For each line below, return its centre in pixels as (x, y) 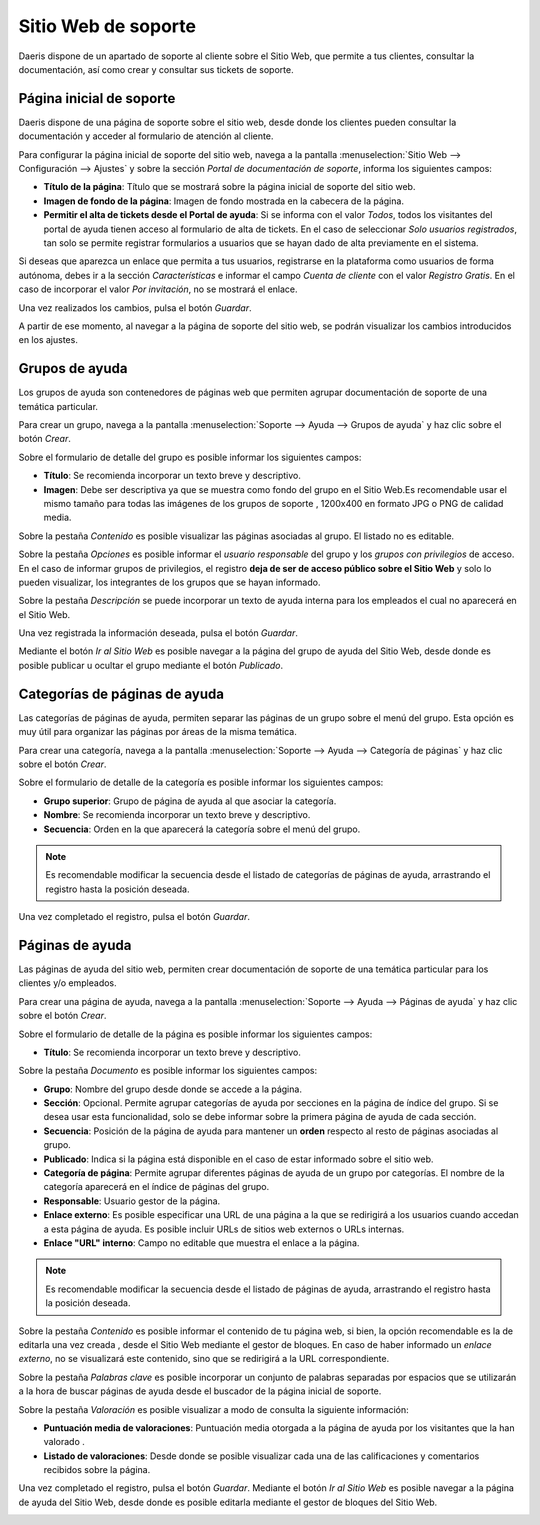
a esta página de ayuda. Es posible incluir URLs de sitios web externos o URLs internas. (224, 1229)
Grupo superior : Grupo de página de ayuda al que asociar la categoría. (190, 801)
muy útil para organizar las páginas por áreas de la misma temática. (157, 732)
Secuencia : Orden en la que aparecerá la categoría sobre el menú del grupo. (202, 829)
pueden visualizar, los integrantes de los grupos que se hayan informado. (169, 582)
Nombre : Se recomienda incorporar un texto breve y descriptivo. (177, 815)
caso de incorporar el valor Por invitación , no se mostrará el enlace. (158, 289)
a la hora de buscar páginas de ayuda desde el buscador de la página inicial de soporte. (200, 1391)
